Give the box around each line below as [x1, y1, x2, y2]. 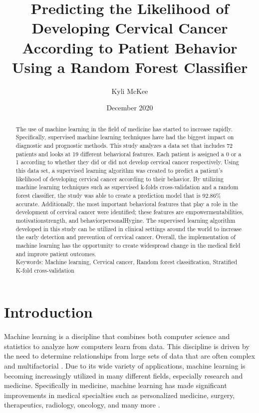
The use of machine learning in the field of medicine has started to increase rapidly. [15, 124, 233, 133]
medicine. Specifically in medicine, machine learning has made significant [4, 380, 227, 391]
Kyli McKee [111, 85, 148, 96]
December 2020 [106, 102, 153, 113]
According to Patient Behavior [22, 37, 238, 57]
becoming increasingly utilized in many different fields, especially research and [4, 370, 243, 381]
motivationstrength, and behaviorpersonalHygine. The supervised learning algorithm [15, 216, 236, 224]
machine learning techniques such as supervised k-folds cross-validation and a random [15, 183, 239, 191]
